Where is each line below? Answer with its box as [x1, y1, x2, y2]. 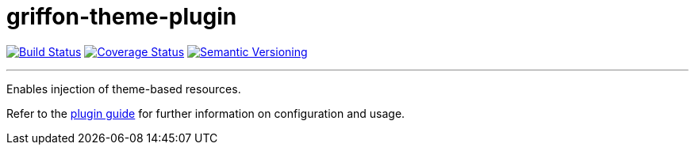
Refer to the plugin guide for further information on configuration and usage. [6, 106, 405, 120]
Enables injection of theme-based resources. [6, 81, 241, 96]
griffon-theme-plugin [6, 3, 237, 30]
